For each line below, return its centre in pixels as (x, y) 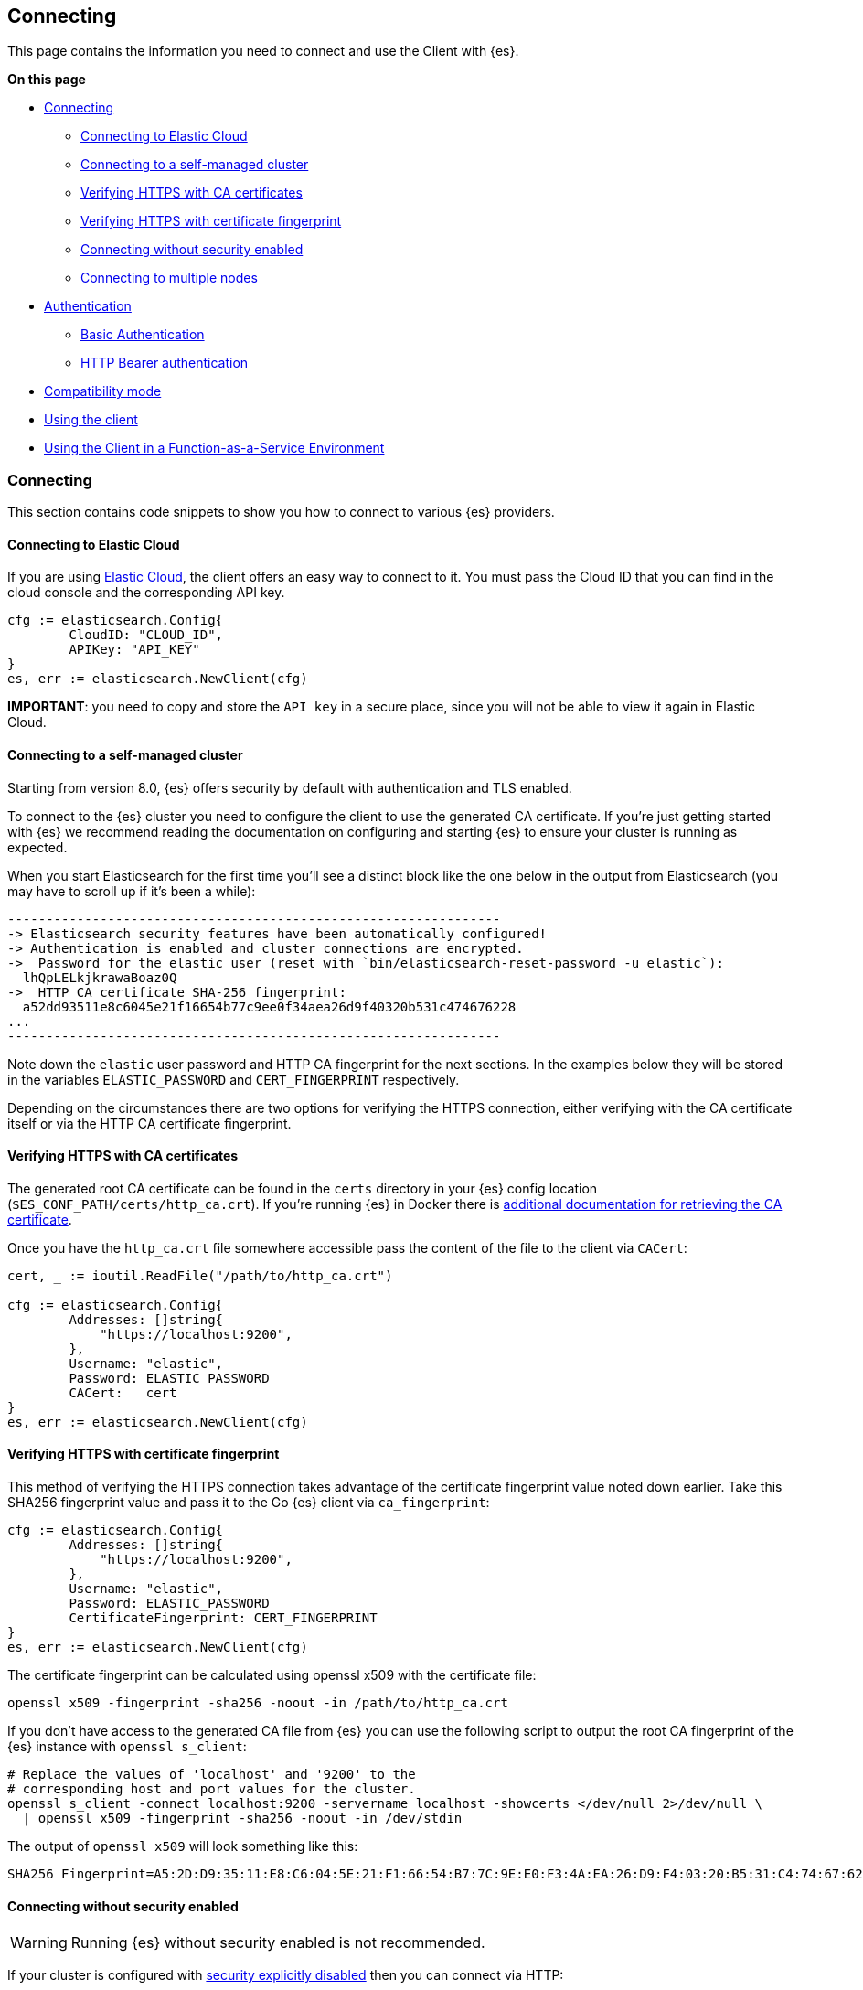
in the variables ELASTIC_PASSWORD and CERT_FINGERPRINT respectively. (234, 1079)
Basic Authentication (143, 335)
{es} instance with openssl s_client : (127, 1747)
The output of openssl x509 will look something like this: (183, 1846)
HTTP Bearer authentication (165, 363)
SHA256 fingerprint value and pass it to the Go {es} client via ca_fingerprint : (249, 1503)
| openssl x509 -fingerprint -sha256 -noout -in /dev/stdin (242, 1819)
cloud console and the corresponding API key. (146, 593)
